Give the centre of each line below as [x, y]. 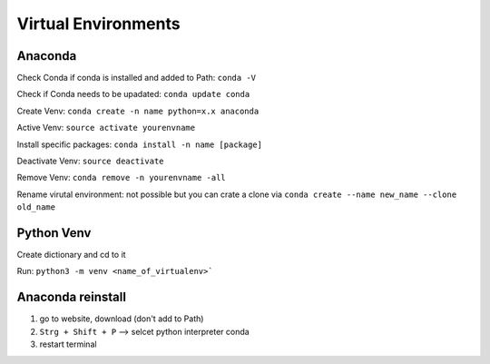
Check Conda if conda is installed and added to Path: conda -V [136, 78]
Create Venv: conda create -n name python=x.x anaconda [138, 111]
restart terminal [68, 344]
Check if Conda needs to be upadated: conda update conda [133, 94]
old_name [36, 207]
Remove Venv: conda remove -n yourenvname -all [121, 178]
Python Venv [54, 233]
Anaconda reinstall [72, 297]
